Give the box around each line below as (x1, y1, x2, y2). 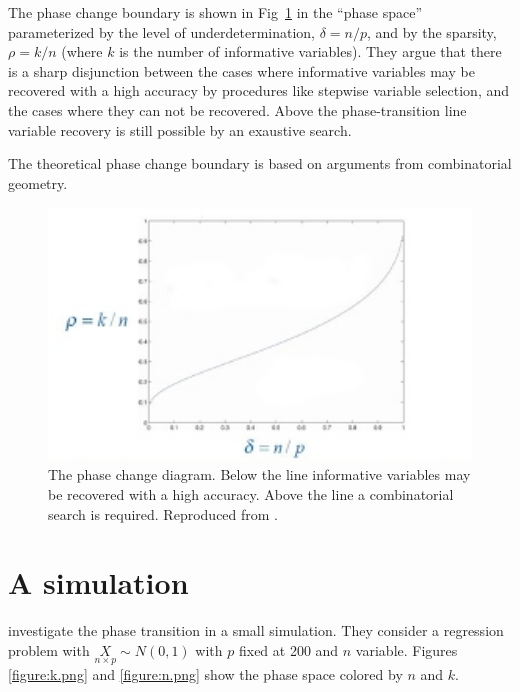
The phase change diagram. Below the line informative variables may (48, 464, 471, 485)
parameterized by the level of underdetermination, (8, 21, 316, 42)
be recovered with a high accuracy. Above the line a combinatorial (48, 483, 454, 504)
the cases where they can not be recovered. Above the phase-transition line (8, 99, 467, 120)
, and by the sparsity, (367, 21, 497, 42)
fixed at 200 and (238, 639, 339, 660)
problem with (8, 639, 90, 660)
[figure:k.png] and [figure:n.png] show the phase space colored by (8, 664, 403, 685)
